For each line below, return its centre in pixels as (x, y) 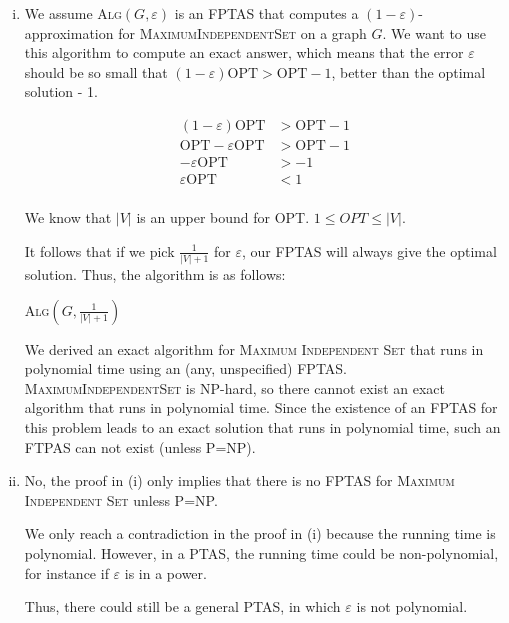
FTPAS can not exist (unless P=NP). (140, 446)
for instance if (66, 572)
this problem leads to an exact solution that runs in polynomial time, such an (262, 427)
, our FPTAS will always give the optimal (369, 250)
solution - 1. (61, 91)
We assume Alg (73, 13)
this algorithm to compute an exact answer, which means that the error (244, 52)
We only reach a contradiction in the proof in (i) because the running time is (260, 533)
